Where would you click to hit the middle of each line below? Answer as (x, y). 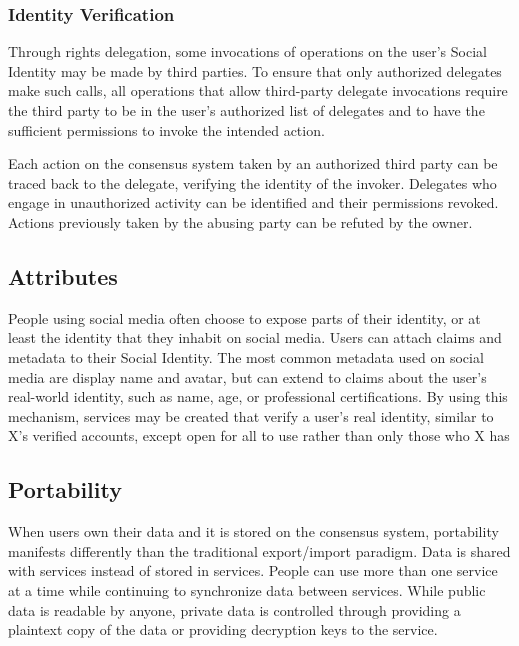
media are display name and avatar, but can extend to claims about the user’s (247, 376)
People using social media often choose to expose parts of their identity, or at (244, 317)
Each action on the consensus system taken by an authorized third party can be (253, 163)
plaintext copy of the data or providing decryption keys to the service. (223, 629)
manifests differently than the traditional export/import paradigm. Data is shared (259, 550)
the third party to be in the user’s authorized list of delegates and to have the (246, 110)
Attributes (63, 275)
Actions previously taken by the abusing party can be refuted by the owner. (240, 221)
